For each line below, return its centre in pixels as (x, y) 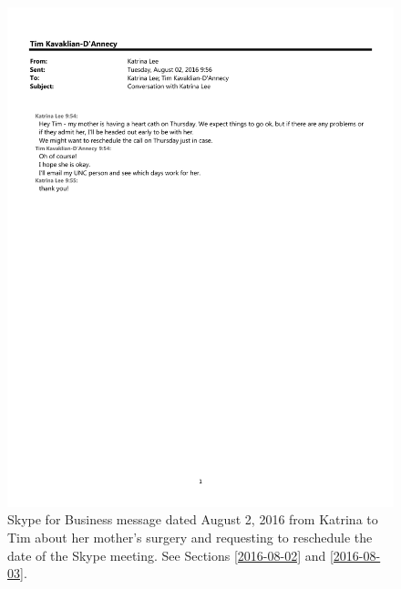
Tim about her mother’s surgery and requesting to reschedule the (190, 538)
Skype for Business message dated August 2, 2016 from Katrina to (193, 519)
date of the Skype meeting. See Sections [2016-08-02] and (167, 555)
